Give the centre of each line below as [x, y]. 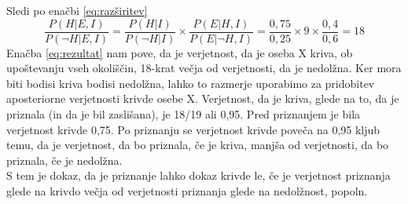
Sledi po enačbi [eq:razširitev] [77, 10]
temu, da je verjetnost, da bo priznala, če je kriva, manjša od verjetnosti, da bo [198, 145]
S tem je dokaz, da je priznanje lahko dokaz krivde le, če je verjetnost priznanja [198, 175]
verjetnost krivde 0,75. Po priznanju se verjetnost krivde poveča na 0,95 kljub [193, 129]
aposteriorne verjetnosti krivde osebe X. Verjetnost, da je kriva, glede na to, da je [203, 98]
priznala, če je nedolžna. [64, 160]
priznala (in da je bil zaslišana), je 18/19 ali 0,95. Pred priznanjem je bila [184, 114]
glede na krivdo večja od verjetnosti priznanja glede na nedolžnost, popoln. [187, 191]
